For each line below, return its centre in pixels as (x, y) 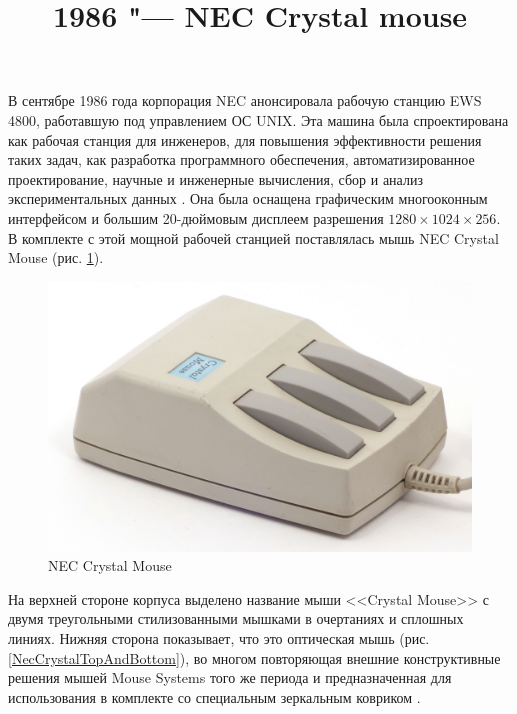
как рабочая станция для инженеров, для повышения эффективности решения (245, 139)
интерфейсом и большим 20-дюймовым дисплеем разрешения (196, 217)
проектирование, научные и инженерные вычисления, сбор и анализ (215, 178)
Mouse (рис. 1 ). (56, 257)
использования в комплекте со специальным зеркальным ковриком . (214, 696)
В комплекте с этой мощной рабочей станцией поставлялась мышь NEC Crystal (253, 237)
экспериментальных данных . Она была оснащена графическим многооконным (248, 198)
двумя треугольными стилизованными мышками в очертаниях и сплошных (236, 618)
